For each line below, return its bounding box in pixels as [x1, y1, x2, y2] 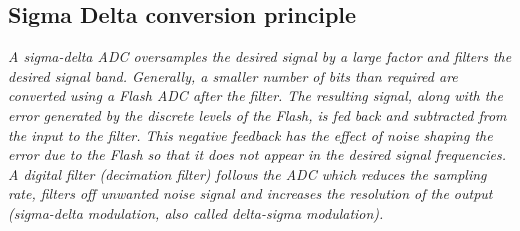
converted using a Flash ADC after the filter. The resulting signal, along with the [8, 85, 503, 106]
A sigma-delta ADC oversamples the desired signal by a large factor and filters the [8, 46, 512, 67]
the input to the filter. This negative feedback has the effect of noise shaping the [8, 124, 493, 145]
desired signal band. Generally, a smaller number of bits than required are [8, 65, 458, 86]
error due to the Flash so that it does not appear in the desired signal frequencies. [8, 144, 506, 165]
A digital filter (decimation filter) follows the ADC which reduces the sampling [8, 163, 487, 184]
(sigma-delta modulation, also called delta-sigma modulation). [8, 202, 384, 223]
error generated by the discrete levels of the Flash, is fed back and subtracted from [8, 104, 507, 125]
